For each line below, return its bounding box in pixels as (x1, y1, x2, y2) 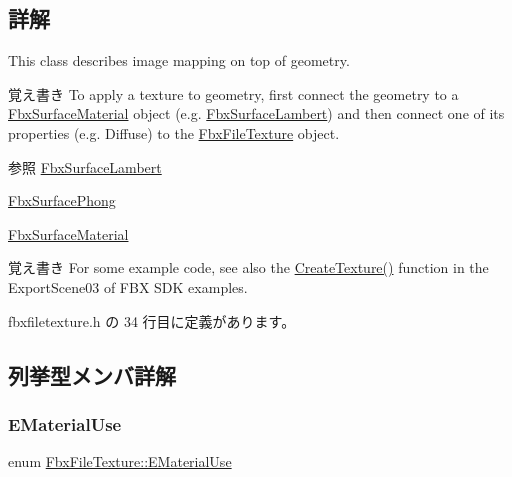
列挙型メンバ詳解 (8, 359, 176, 390)
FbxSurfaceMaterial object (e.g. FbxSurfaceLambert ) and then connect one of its (8, 103, 505, 124)
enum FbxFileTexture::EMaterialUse (8, 451, 232, 472)
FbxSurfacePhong (8, 190, 116, 211)
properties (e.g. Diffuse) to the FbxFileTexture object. (8, 122, 340, 143)
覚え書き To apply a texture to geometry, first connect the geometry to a (8, 83, 459, 104)
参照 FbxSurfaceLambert (8, 156, 162, 177)
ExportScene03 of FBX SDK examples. (8, 276, 248, 297)
